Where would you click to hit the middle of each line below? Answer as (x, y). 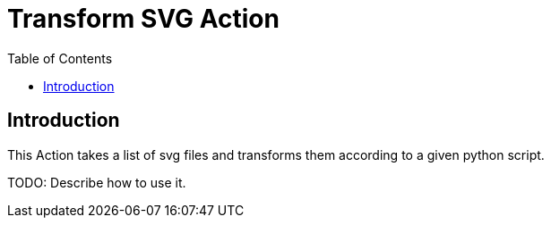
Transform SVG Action (143, 19)
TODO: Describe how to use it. (97, 182)
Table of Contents (60, 58)
